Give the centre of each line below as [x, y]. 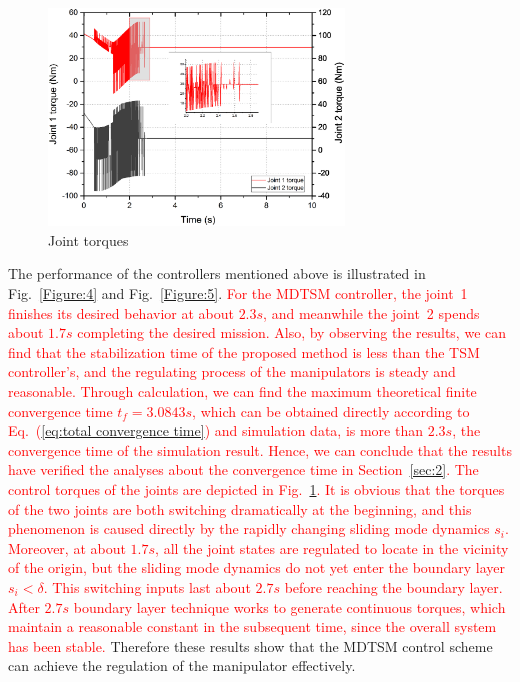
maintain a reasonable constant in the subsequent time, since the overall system [252, 626]
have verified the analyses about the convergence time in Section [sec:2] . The [243, 469]
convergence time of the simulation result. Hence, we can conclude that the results [260, 449]
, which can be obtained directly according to [331, 410]
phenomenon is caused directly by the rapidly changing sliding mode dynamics [249, 528]
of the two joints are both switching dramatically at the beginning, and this [240, 508]
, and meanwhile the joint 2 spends [371, 312]
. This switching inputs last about [147, 586]
